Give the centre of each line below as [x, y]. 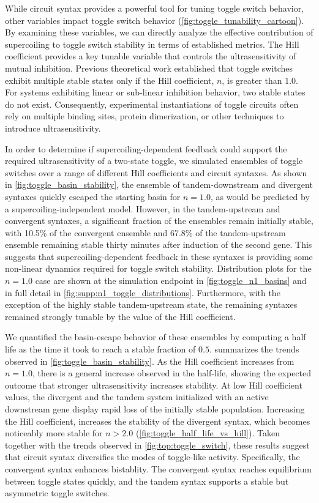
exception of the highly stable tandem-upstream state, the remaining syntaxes [151, 304]
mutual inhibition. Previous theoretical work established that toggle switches [149, 68]
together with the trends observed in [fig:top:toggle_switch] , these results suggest [157, 445]
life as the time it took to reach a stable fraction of [100, 349]
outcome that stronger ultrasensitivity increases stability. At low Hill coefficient [154, 385]
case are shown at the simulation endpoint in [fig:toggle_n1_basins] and [171, 281]
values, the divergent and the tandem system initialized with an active [137, 397]
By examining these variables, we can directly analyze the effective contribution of [159, 32]
